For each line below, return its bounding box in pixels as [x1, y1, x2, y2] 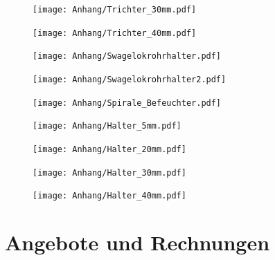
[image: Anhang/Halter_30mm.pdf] [33, 167, 186, 178]
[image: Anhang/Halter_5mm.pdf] [33, 121, 181, 131]
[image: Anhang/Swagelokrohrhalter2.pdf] [33, 74, 227, 84]
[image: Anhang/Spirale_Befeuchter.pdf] [33, 98, 222, 108]
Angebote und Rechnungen [5, 228, 270, 257]
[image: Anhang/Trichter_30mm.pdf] [33, 5, 197, 15]
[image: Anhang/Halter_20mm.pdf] [33, 144, 186, 154]
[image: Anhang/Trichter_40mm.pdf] [33, 28, 197, 38]
